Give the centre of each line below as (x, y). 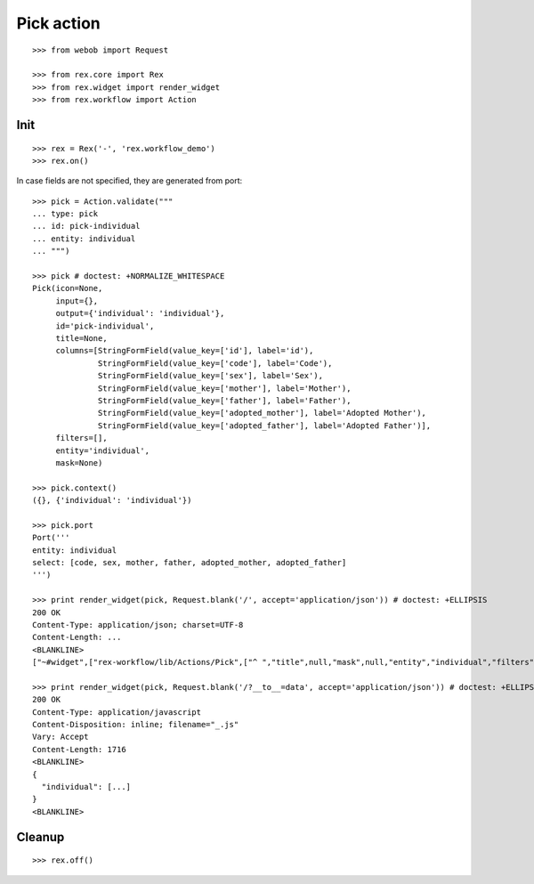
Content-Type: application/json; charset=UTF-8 (138, 624)
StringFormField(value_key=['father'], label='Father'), (225, 400)
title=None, (81, 338)
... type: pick (65, 214)
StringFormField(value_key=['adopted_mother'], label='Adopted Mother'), (263, 413)
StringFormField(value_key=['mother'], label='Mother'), (225, 388)
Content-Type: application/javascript (117, 712)
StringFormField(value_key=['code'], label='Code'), (215, 363)
